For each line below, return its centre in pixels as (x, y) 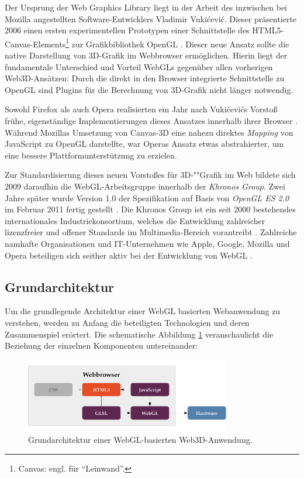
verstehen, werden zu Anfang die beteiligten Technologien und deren (127, 322)
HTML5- (268, 30)
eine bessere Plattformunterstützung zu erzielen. (91, 155)
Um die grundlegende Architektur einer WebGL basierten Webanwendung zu (143, 311)
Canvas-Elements (35, 44)
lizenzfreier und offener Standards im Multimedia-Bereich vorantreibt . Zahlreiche (151, 232)
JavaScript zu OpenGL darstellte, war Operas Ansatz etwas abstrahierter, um (144, 144)
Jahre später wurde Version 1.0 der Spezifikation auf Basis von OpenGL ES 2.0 (147, 197)
